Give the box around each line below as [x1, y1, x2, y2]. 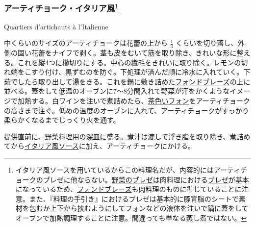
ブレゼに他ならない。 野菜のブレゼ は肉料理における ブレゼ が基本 [43, 174, 249, 184]
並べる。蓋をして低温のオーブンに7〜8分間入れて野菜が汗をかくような [4, 86, 230, 96]
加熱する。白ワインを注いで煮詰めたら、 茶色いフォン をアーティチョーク [17, 96, 250, 106]
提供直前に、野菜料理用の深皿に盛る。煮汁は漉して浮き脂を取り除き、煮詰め [4, 131, 251, 141]
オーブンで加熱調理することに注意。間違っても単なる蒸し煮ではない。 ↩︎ [15, 213, 247, 223]
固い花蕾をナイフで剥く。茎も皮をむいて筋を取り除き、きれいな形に [17, 48, 237, 58]
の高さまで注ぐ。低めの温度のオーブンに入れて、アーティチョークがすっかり [4, 105, 249, 115]
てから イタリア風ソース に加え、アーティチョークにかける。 [4, 141, 195, 151]
